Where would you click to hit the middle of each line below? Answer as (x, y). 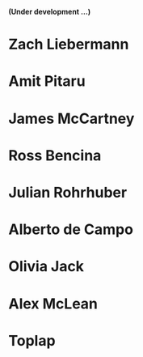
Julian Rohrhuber (68, 192)
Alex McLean (53, 304)
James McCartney (71, 119)
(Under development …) (50, 12)
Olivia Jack (46, 267)
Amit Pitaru (47, 81)
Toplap (32, 340)
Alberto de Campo (71, 229)
